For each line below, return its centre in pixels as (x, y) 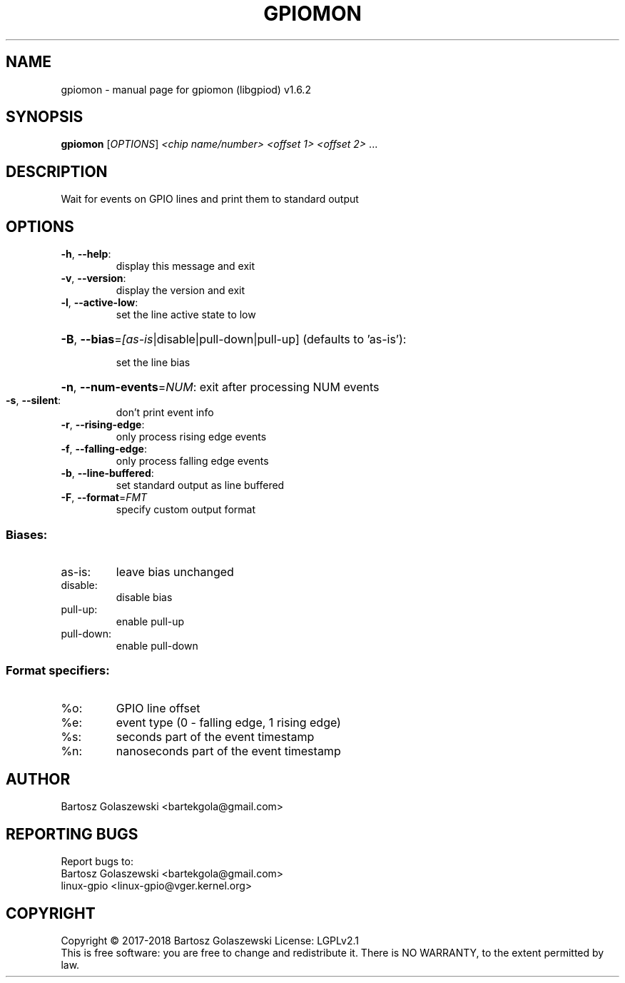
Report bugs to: (97, 862)
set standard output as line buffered (200, 485)
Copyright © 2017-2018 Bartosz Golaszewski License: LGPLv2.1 (210, 941)
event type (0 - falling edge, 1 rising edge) (228, 722)
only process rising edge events (191, 437)
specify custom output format (186, 510)
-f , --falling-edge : (104, 449)
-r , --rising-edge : (103, 425)
